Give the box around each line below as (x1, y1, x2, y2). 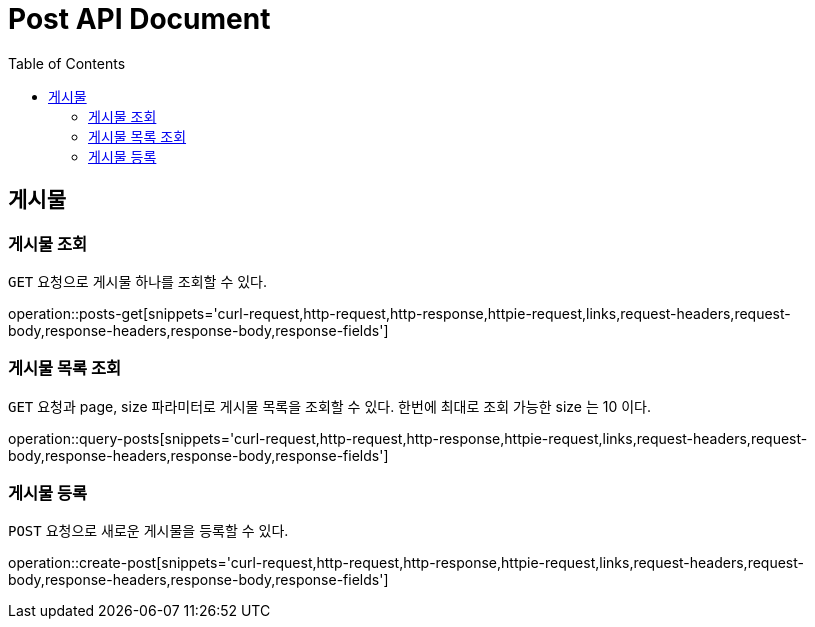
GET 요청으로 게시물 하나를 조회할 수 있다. (8, 272, 268, 290)
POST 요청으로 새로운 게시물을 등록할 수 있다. (8, 522, 289, 540)
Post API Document (8, 2, 271, 36)
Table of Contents (8, 54, 126, 72)
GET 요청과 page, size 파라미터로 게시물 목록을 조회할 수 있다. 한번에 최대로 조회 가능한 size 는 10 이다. (8, 397, 652, 415)
